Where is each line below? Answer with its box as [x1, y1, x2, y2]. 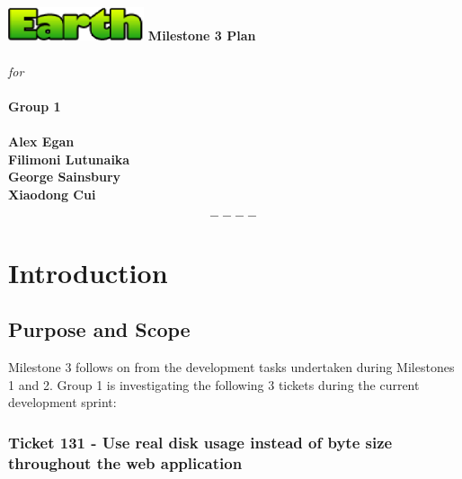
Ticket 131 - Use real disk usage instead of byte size [8, 430, 393, 453]
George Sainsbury [8, 167, 121, 186]
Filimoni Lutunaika [8, 149, 130, 168]
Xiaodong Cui [8, 184, 96, 203]
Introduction [8, 253, 168, 290]
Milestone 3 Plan [147, 26, 256, 45]
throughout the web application [8, 451, 243, 474]
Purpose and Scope [8, 315, 191, 343]
